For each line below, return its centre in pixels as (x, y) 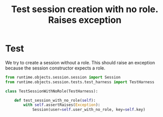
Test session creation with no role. (85, 9)
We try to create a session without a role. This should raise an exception (80, 62)
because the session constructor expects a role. (55, 68)
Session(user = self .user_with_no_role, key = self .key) (89, 110)
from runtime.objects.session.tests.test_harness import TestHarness (80, 82)
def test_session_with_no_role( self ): (55, 100)
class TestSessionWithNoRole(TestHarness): (52, 91)
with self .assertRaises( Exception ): (62, 105)
